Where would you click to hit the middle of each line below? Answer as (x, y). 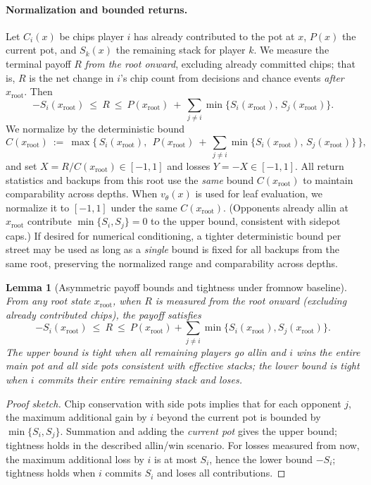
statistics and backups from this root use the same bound (130, 179)
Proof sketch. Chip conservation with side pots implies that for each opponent (174, 403)
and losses (189, 166)
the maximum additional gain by (76, 417)
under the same (144, 207)
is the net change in (71, 77)
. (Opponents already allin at (286, 207)
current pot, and (41, 50)
